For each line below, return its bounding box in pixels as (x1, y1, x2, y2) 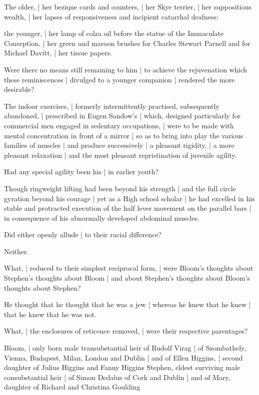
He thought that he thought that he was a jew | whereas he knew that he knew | (4, 299, 251, 310)
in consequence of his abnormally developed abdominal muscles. (4, 212, 199, 223)
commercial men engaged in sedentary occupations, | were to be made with (4, 120, 234, 130)
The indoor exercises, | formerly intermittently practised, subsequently (4, 100, 219, 111)
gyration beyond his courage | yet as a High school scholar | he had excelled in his (4, 193, 255, 203)
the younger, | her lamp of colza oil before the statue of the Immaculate (4, 28, 224, 38)
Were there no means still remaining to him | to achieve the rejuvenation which (4, 64, 247, 74)
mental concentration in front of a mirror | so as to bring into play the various (4, 130, 243, 140)
